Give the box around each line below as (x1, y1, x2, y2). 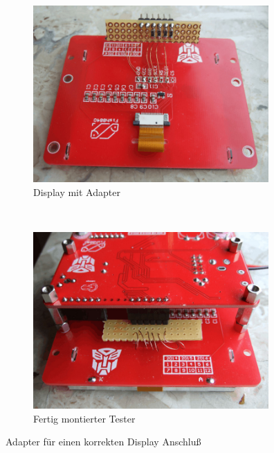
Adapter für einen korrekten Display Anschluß (6, 434, 201, 449)
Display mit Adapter (33, 184, 120, 199)
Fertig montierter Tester (33, 411, 136, 425)
